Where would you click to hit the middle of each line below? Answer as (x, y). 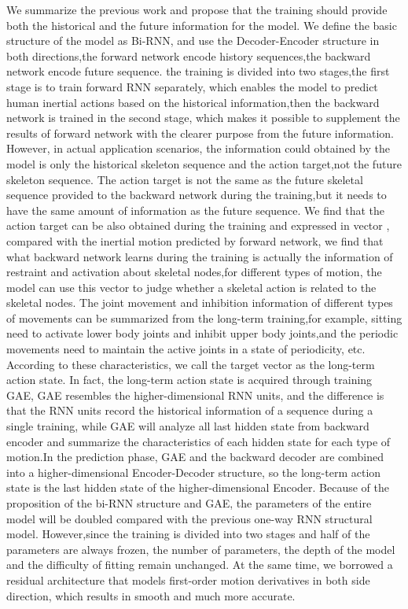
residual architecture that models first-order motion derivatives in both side (188, 579)
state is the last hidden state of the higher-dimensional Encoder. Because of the (198, 487)
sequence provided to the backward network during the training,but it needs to (197, 195)
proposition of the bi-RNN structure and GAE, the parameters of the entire (189, 503)
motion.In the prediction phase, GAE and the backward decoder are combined (195, 457)
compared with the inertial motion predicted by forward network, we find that (195, 240)
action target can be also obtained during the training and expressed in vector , (198, 225)
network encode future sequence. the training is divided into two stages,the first (198, 71)
